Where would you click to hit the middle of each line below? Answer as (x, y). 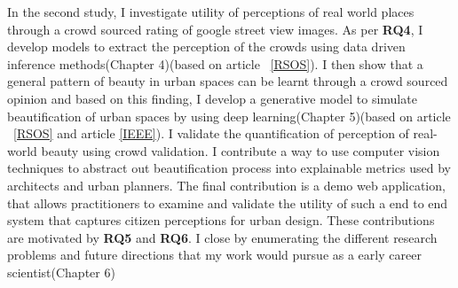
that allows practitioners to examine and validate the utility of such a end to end (228, 202)
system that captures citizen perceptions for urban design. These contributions (221, 220)
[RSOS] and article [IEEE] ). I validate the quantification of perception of (211, 133)
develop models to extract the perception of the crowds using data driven (206, 47)
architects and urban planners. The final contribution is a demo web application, (226, 185)
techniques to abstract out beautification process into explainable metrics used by (229, 168)
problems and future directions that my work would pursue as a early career (214, 255)
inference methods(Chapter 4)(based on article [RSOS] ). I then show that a (215, 63)
